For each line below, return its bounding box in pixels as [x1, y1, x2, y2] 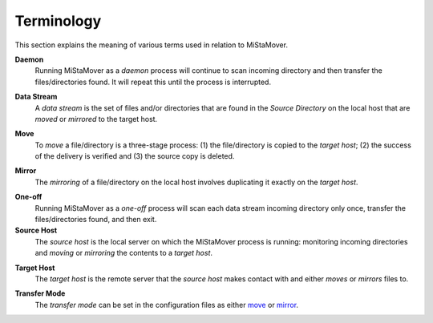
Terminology [14, 12, 102, 30]
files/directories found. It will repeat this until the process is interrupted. [34, 77, 272, 87]
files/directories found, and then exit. [34, 215, 157, 224]
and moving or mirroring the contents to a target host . [34, 248, 212, 258]
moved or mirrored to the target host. [34, 114, 158, 123]
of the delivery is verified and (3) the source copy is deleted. [34, 151, 235, 161]
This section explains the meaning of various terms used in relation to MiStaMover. [14, 40, 289, 50]
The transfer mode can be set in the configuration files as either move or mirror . [34, 300, 299, 309]
